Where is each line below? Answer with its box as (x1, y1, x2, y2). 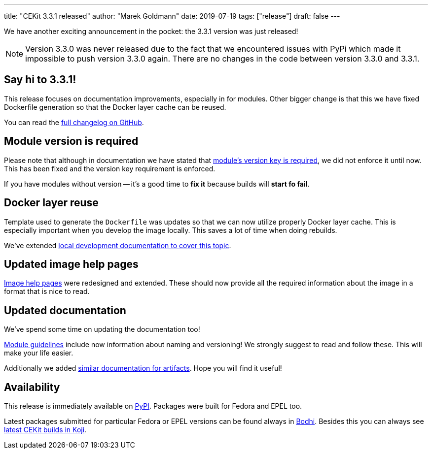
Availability (4, 381, 60, 393)
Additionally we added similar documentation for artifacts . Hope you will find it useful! (4, 364, 282, 373)
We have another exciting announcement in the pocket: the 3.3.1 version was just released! (4, 27, 298, 35)
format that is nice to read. (4, 287, 90, 296)
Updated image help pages (4, 258, 139, 270)
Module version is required (4, 135, 139, 148)
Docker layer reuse (4, 196, 99, 209)
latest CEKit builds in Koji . (4, 425, 87, 434)
